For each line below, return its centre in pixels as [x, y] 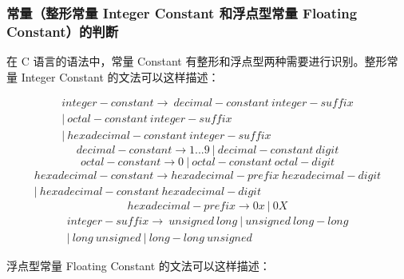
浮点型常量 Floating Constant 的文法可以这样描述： [139, 265]
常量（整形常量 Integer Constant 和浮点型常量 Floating [182, 12]
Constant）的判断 [63, 31]
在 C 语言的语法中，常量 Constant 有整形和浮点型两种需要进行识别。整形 [197, 61]
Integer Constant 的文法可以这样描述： [120, 76]
